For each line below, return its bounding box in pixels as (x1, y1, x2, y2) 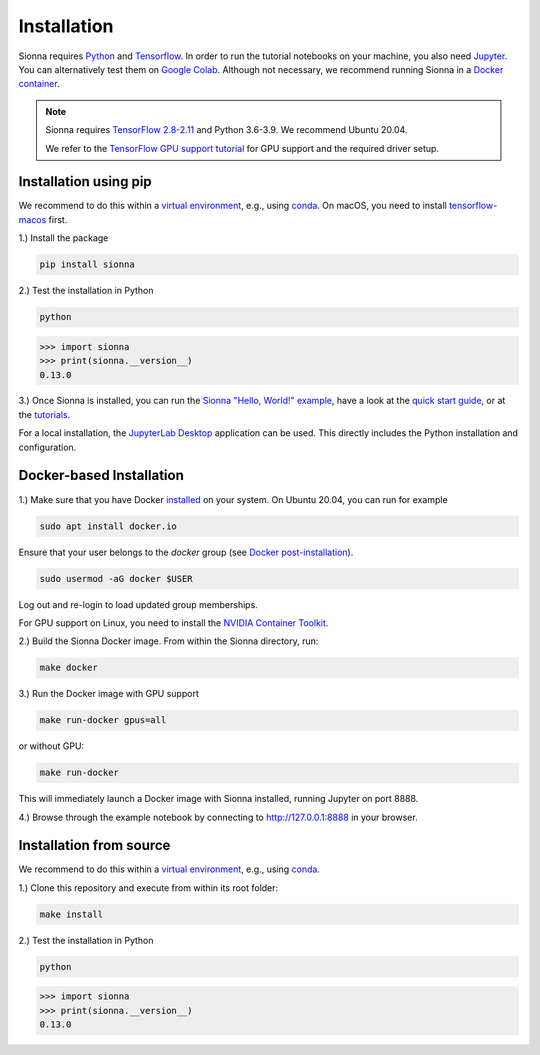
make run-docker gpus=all (39, 715, 167, 726)
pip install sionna (39, 259, 135, 270)
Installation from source (18, 837, 171, 854)
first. (48, 213, 68, 225)
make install (39, 908, 104, 920)
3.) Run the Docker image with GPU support (18, 688, 199, 700)
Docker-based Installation (18, 467, 184, 484)
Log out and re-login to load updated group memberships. (18, 598, 259, 610)
